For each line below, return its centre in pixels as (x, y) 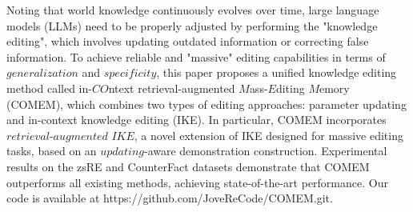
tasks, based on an (52, 151)
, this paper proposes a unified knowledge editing (277, 72)
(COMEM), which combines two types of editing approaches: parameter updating (206, 104)
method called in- (49, 88)
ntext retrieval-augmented (172, 88)
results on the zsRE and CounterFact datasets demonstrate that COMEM (188, 166)
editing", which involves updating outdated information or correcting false (188, 41)
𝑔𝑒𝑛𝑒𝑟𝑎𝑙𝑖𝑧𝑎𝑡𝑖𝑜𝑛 (42, 74)
